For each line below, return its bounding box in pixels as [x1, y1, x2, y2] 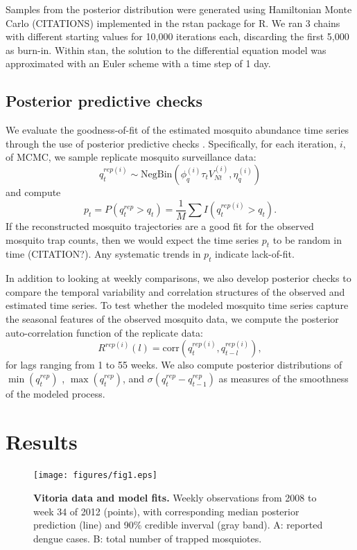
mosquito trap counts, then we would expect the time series [6, 232, 259, 247]
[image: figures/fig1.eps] [33, 470, 157, 481]
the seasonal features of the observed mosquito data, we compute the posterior [6, 311, 339, 326]
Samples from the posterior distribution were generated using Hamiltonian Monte [6, 2, 352, 16]
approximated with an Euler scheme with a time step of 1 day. [6, 56, 271, 71]
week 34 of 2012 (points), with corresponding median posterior [33, 504, 299, 518]
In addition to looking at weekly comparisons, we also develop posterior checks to [6, 271, 351, 285]
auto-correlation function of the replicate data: [6, 325, 203, 339]
